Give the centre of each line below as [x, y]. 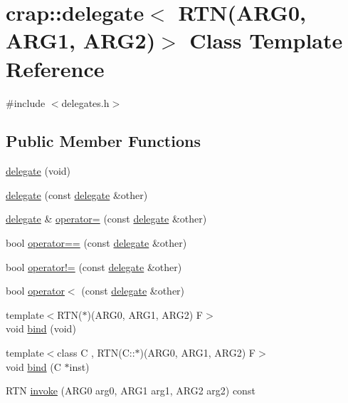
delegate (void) [38, 171]
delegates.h [85, 102]
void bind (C [33, 366]
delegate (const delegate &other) [77, 194]
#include [26, 102]
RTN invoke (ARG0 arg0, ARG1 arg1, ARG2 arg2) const [131, 391]
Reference [55, 68]
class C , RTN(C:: [96, 353]
